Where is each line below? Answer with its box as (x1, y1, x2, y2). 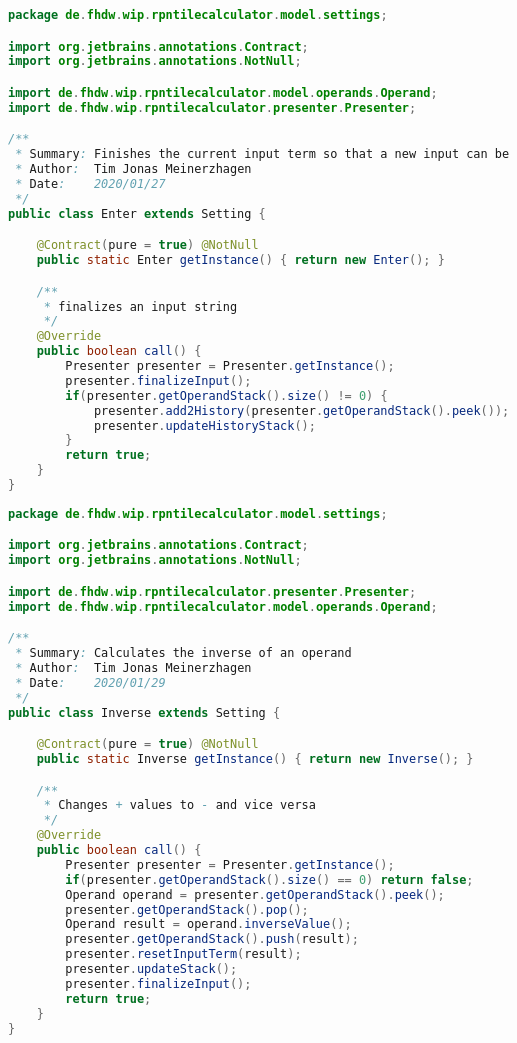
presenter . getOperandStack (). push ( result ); (65, 932, 359, 947)
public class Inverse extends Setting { (8, 705, 281, 720)
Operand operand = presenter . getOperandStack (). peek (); (65, 887, 445, 902)
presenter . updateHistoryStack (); (93, 418, 316, 433)
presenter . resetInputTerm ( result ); (65, 947, 302, 962)
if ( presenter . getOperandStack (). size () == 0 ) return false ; (65, 872, 474, 887)
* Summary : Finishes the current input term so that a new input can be (15, 147, 510, 162)
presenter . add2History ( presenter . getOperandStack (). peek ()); (93, 403, 510, 418)
